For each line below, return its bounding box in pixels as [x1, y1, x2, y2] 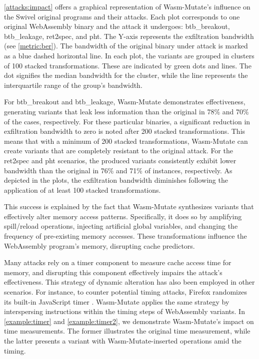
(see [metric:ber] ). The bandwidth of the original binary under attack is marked [4, 40, 248, 51]
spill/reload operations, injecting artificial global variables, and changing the [4, 221, 238, 231]
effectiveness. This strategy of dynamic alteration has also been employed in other [4, 277, 255, 287]
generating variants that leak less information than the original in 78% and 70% [4, 106, 249, 116]
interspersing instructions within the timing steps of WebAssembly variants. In [4, 306, 245, 317]
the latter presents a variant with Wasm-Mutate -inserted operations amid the [4, 336, 241, 346]
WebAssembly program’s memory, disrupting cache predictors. [4, 240, 195, 251]
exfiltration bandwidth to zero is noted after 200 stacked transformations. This [4, 126, 245, 136]
